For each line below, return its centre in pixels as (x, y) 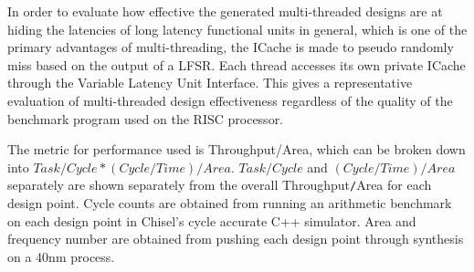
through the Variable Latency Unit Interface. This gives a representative (210, 83)
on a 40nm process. (61, 256)
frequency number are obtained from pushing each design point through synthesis (236, 239)
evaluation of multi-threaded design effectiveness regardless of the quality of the (230, 100)
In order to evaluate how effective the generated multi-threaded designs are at (225, 11)
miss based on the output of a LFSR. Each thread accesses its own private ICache (237, 64)
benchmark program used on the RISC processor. (146, 118)
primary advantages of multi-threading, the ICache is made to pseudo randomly (231, 47)
